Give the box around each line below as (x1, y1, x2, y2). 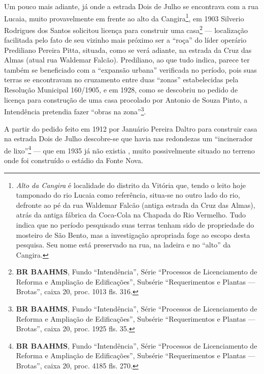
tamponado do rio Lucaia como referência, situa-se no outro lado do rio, (16, 190, 240, 200)
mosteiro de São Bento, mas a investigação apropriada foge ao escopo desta (16, 229, 250, 240)
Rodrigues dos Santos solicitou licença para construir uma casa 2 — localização (4, 23, 248, 35)
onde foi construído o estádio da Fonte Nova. (4, 154, 143, 165)
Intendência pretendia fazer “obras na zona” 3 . (4, 105, 146, 116)
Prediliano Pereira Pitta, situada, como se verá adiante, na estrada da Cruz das (4, 44, 252, 55)
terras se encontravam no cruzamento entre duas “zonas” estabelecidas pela (4, 74, 239, 85)
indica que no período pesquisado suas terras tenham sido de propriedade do (16, 219, 254, 230)
